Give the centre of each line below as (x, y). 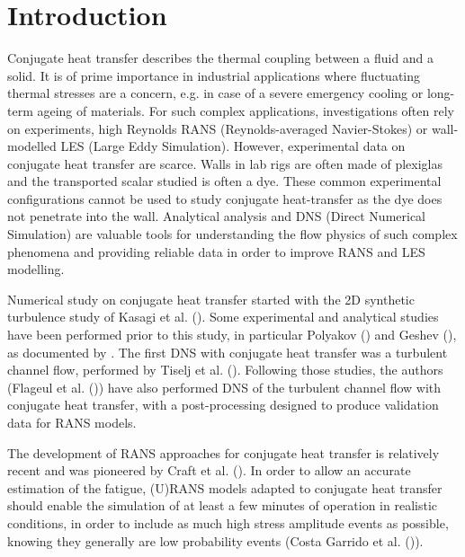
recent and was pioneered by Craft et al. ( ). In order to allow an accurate (209, 470)
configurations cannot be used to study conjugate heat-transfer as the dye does (225, 198)
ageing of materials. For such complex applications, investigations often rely (246, 110)
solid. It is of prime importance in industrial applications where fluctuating (214, 75)
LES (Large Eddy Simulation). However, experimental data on (233, 146)
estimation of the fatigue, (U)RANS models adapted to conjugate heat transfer (225, 487)
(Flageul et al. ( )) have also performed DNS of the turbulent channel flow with (224, 387)
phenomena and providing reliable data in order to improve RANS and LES (216, 251)
